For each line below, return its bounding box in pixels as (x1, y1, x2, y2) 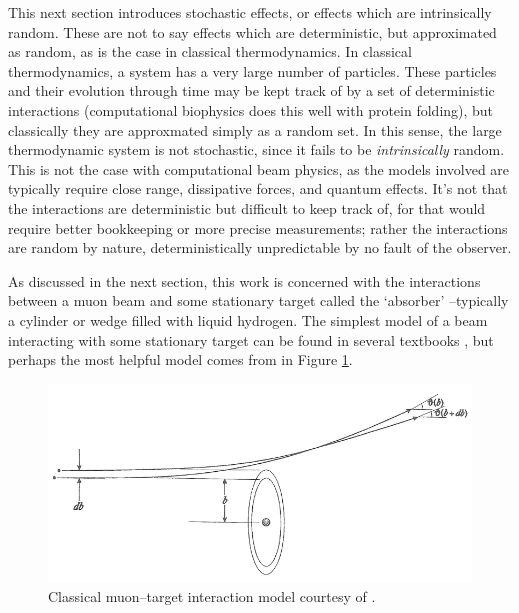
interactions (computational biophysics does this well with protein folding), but (8, 99, 494, 120)
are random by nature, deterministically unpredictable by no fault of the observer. (8, 237, 512, 258)
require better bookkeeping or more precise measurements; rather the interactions (8, 217, 508, 238)
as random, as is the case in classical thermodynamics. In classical (8, 41, 412, 62)
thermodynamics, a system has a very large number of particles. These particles (8, 60, 497, 81)
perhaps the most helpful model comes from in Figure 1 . (8, 349, 353, 370)
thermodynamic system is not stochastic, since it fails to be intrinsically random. (8, 139, 505, 160)
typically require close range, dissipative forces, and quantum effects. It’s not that (8, 178, 508, 199)
